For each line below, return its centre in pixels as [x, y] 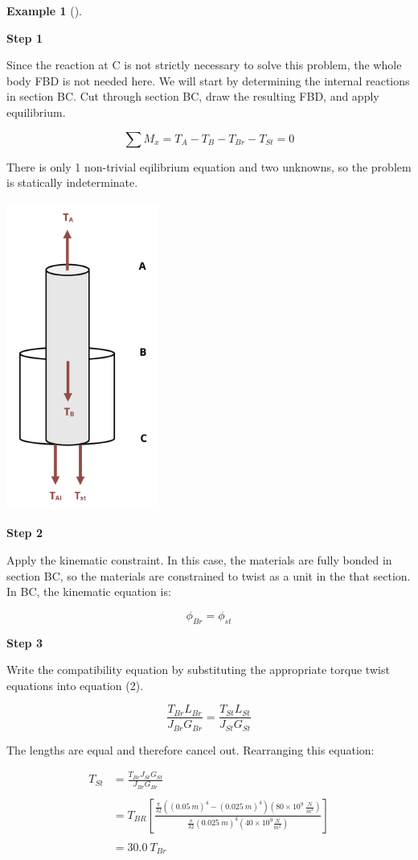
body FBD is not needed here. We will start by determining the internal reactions [208, 80]
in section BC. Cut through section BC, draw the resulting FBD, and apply [193, 96]
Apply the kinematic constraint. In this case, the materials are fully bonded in [199, 559]
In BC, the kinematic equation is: [89, 591]
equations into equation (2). [75, 685]
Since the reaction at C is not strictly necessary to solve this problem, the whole [204, 65]
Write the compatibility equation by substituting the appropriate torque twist [198, 670]
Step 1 [25, 37]
